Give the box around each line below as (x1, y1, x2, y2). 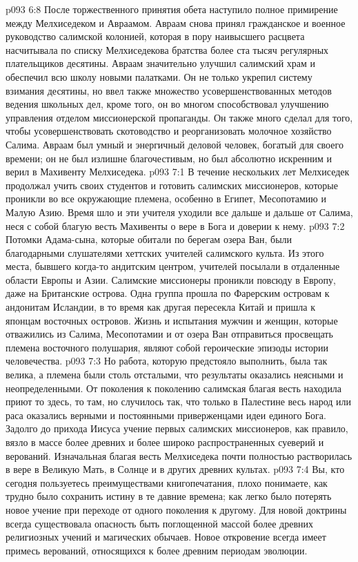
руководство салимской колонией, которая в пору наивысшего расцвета (6, 29, 305, 43)
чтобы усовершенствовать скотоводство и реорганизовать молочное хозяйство (6, 124, 332, 138)
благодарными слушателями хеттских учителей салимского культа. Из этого (6, 245, 324, 260)
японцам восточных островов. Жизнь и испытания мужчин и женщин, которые (6, 313, 338, 327)
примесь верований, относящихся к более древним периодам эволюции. (6, 543, 308, 557)
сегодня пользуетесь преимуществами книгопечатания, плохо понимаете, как (6, 475, 328, 490)
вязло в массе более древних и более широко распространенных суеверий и (6, 435, 324, 449)
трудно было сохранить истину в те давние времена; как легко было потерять (6, 489, 332, 503)
